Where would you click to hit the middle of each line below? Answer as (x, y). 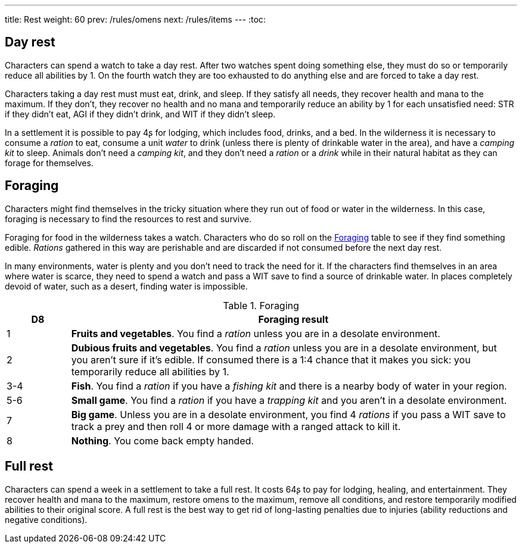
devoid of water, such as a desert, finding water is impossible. (126, 286)
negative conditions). (46, 519)
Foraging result (293, 319)
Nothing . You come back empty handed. (162, 440)
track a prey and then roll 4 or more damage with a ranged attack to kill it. (236, 426)
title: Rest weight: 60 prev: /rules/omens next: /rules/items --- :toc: (135, 19)
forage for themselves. (49, 163)
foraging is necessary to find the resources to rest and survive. (128, 219)
